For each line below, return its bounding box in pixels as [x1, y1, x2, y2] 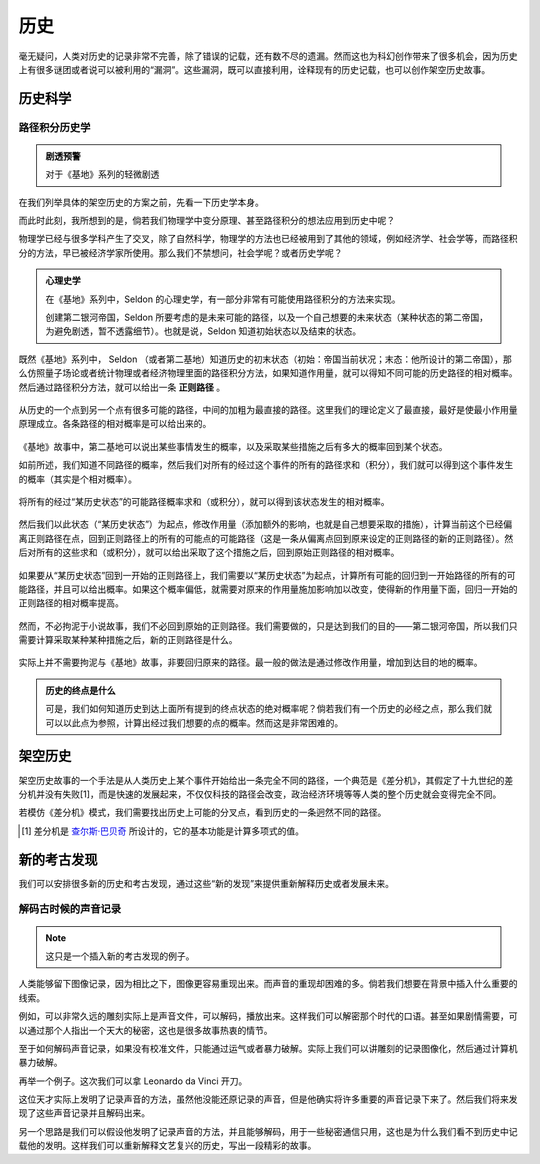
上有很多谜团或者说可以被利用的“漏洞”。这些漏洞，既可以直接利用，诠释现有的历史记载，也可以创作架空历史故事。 [18, 63, 491, 75]
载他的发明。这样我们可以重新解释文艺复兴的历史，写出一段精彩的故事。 [18, 1140, 317, 1152]
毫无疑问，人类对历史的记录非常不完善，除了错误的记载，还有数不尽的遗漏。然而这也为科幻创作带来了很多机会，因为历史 [18, 50, 518, 62]
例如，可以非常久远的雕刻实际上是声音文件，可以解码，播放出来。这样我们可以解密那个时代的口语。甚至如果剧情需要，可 [18, 1010, 518, 1022]
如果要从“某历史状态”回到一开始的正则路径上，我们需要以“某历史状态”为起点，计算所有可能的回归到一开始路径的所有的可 [18, 569, 516, 581]
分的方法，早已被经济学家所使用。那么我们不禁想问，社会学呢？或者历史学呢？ [18, 246, 343, 259]
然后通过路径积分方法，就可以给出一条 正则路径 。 [18, 381, 225, 393]
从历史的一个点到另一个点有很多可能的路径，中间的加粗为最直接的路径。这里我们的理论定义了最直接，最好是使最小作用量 [18, 403, 518, 415]
